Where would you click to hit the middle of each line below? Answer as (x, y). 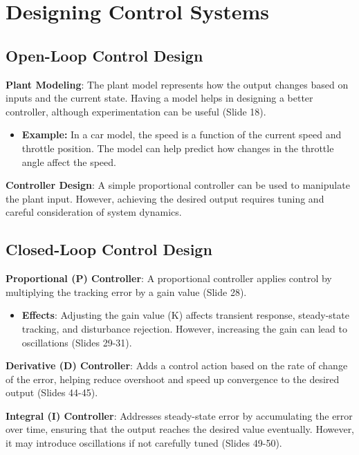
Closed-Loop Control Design (109, 249)
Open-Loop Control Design (104, 55)
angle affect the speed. (69, 161)
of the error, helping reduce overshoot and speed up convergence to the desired (173, 379)
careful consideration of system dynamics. (94, 212)
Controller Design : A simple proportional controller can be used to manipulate (178, 185)
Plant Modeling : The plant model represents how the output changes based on (177, 84)
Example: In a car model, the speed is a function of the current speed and (182, 134)
